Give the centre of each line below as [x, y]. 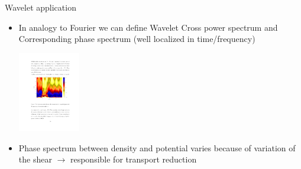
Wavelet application [41, 7]
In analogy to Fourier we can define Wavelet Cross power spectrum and [148, 27]
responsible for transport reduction [133, 159]
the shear [35, 159]
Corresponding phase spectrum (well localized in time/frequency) [137, 39]
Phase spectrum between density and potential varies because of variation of [157, 147]
